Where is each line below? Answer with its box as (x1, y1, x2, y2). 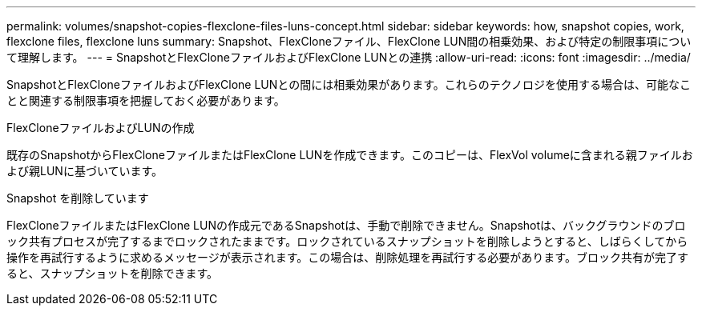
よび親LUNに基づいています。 (6, 164, 163, 178)
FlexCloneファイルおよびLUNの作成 (6, 121, 195, 134)
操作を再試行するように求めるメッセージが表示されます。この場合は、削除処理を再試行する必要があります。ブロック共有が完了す (6, 250, 688, 264)
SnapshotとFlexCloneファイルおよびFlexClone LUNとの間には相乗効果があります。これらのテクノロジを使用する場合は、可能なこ (6, 78, 691, 91)
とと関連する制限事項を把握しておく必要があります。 (6, 94, 285, 107)
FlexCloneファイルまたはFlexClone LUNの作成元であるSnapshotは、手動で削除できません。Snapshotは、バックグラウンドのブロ (6, 218, 686, 232)
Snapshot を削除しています (6, 191, 149, 205)
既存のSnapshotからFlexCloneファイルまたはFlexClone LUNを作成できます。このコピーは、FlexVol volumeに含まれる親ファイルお (6, 148, 693, 162)
